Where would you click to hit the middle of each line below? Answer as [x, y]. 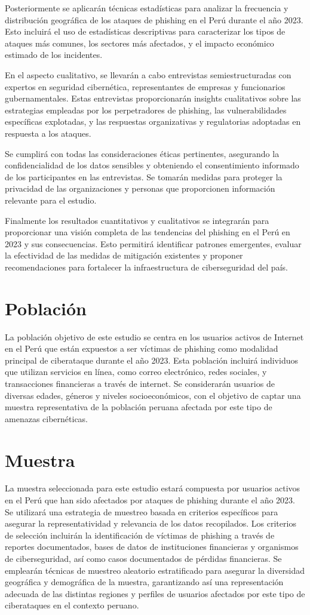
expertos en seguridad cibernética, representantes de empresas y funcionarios [145, 86]
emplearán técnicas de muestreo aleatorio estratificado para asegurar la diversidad [155, 570]
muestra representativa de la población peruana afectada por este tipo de [139, 407]
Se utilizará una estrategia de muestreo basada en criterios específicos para [142, 511]
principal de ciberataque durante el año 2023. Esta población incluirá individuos [151, 360]
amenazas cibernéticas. [47, 418]
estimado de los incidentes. [54, 55]
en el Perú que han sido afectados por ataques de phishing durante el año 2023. [150, 500]
